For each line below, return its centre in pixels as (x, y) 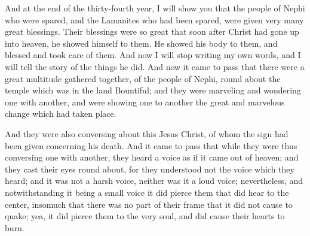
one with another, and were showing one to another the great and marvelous (145, 102)
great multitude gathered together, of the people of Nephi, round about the (143, 78)
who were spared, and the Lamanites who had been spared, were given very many (154, 19)
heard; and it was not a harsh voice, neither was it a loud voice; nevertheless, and (154, 181)
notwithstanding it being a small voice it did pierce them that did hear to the (147, 192)
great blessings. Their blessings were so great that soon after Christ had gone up (152, 31)
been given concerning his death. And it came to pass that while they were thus (151, 145)
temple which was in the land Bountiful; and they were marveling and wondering (153, 90)
